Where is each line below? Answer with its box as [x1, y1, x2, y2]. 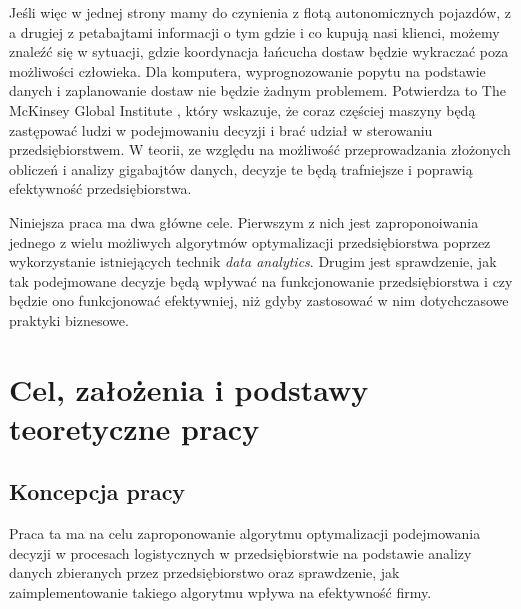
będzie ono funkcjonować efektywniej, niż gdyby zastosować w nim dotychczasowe [9, 290, 509, 311]
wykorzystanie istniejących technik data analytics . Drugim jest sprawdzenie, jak [9, 251, 497, 272]
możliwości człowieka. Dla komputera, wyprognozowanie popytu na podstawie [9, 60, 486, 81]
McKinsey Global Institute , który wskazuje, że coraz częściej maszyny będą [9, 99, 476, 120]
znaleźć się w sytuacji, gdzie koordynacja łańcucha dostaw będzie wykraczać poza [9, 41, 509, 62]
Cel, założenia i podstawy [9, 368, 369, 409]
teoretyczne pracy [9, 407, 260, 448]
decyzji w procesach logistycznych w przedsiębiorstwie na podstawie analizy [9, 542, 472, 563]
